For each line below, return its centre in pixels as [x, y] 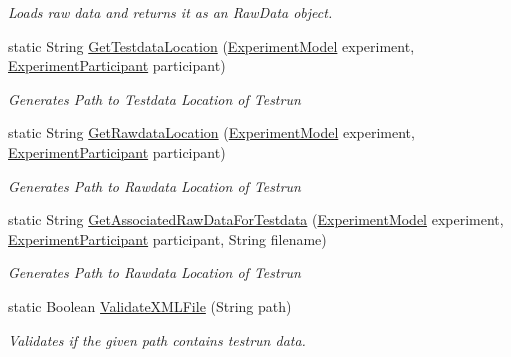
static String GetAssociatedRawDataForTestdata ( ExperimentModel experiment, [256, 219]
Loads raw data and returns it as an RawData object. [170, 12]
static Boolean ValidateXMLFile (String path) [150, 305]
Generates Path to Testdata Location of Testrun [154, 98]
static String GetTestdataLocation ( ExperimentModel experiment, [211, 45]
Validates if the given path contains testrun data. [157, 339]
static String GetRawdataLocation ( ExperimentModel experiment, [211, 132]
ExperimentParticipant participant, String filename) [167, 238]
